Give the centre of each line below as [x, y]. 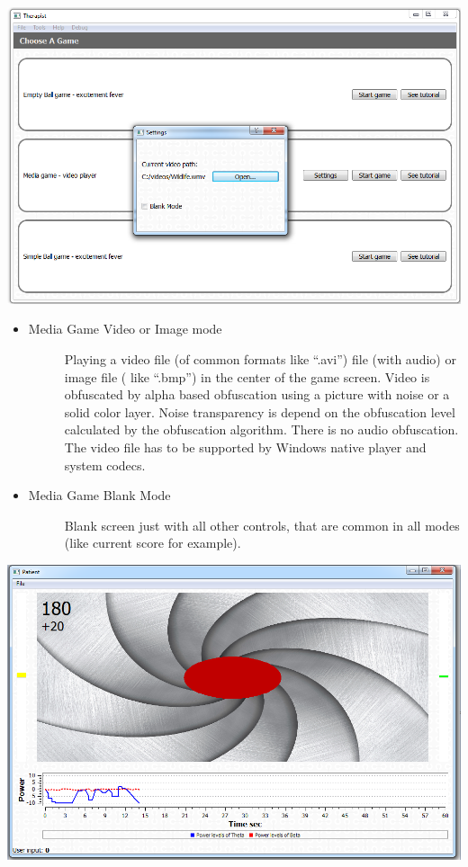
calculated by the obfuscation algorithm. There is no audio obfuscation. [261, 429]
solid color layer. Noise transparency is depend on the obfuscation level [260, 411]
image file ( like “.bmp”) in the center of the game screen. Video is [247, 376]
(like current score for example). [153, 543]
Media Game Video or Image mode [125, 329]
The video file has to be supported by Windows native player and [245, 447]
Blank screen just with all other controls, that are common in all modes [262, 525]
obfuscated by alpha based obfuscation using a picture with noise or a [257, 394]
